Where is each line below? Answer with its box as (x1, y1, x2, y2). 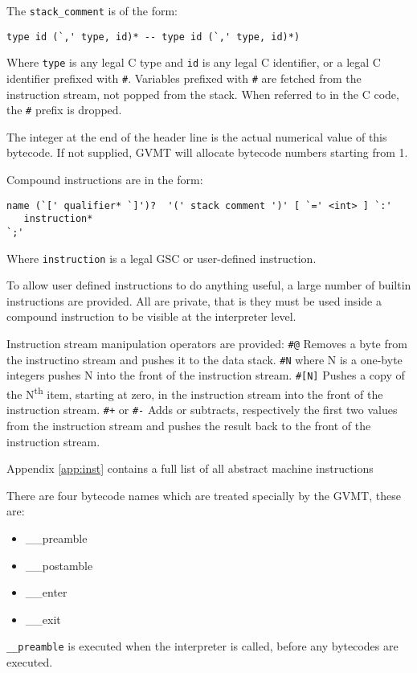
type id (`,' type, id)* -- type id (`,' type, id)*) (6, 31, 300, 43)
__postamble (25, 556, 93, 573)
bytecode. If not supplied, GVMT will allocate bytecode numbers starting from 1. (6, 144, 408, 161)
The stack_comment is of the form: (6, 2, 178, 18)
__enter (25, 584, 67, 601)
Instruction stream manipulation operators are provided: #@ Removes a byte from (6, 335, 407, 352)
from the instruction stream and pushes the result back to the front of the (6, 417, 371, 433)
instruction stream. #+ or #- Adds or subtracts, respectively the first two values (6, 401, 398, 418)
